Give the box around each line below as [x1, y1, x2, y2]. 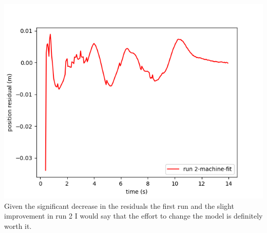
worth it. [4, 220, 32, 231]
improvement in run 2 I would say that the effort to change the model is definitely [4, 210, 263, 221]
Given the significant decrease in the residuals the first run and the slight [4, 200, 234, 211]
